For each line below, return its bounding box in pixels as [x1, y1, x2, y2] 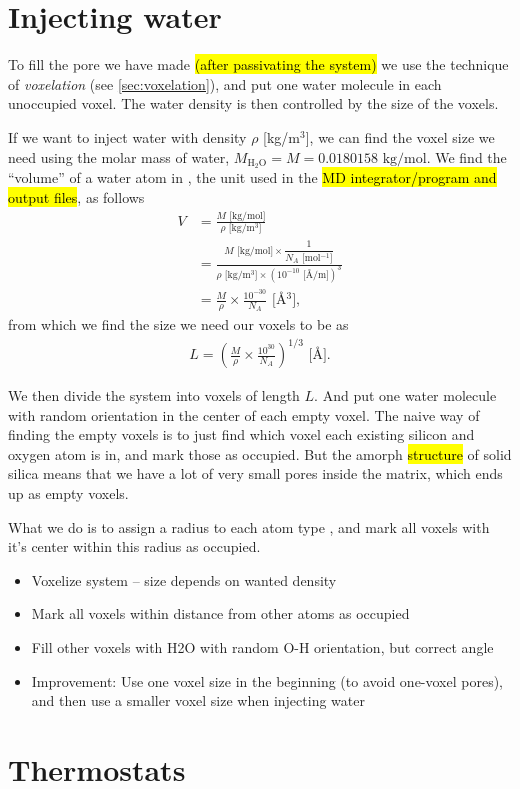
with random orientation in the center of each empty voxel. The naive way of [8, 404, 480, 425]
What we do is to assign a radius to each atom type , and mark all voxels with [8, 516, 490, 537]
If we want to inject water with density [8, 126, 247, 147]
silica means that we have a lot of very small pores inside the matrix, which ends [8, 463, 503, 484]
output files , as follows [8, 186, 145, 207]
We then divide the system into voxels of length [8, 385, 300, 406]
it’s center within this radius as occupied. [8, 536, 261, 557]
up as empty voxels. [8, 483, 129, 503]
